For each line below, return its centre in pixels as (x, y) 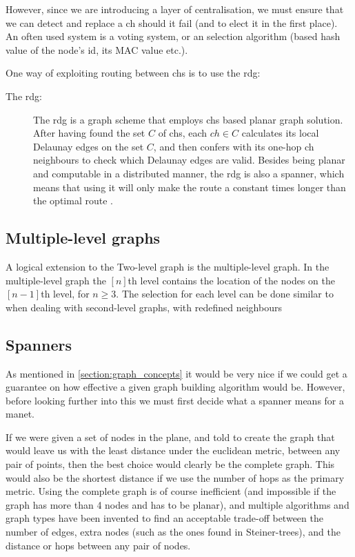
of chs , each (183, 133)
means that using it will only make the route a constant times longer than (190, 187)
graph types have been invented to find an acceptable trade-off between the (164, 518)
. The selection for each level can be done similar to (225, 294)
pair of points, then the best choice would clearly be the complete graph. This (170, 464)
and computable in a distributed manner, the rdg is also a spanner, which (189, 173)
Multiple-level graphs (83, 238)
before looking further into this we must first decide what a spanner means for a (175, 400)
